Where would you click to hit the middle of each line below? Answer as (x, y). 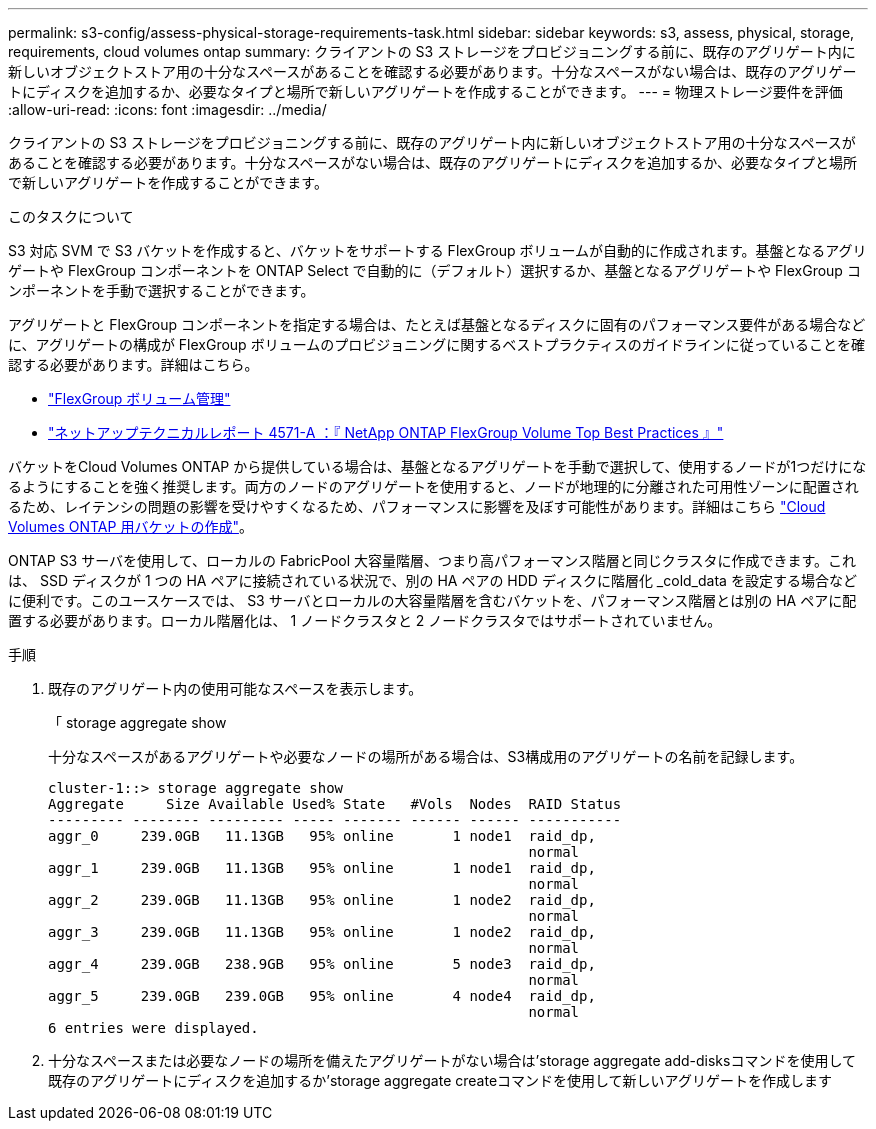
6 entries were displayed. (153, 1028)
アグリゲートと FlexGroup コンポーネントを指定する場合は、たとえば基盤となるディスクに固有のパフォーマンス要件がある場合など (437, 324)
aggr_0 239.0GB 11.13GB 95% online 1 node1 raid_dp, (322, 836)
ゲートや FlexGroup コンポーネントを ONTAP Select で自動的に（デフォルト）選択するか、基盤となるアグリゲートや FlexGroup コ (434, 270)
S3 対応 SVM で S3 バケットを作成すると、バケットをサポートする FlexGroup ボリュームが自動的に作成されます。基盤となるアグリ (437, 250)
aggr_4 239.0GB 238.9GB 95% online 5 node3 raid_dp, (322, 964)
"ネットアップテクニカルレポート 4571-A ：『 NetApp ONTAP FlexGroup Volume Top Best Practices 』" (386, 432)
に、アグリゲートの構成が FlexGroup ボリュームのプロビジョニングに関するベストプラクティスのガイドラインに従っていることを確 (436, 344)
